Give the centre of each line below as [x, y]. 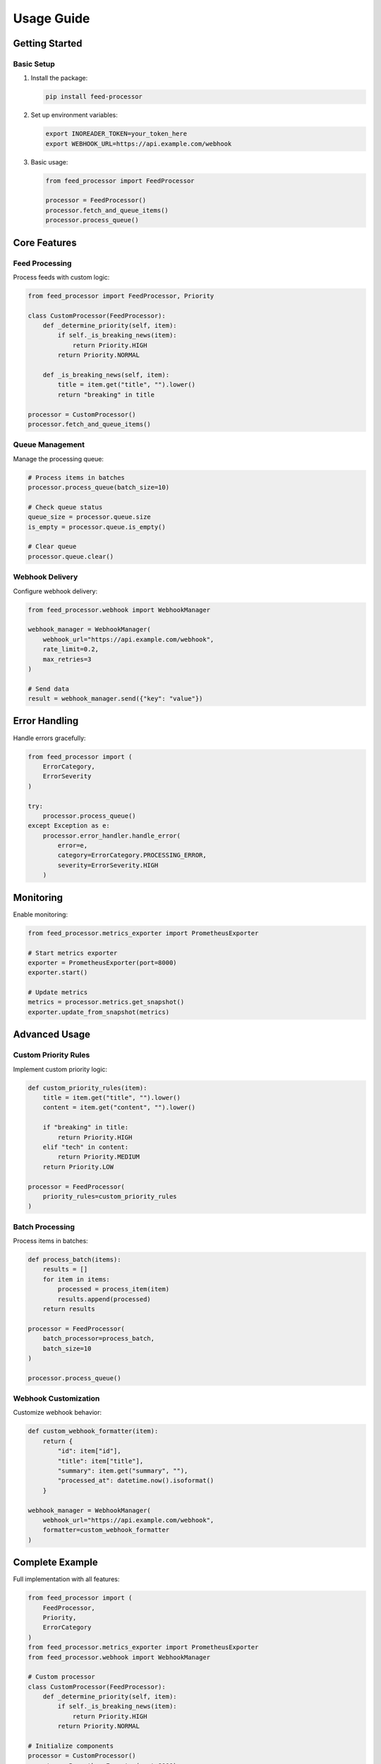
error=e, [73, 846]
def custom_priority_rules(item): [87, 1088]
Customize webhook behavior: [58, 1413]
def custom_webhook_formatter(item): [93, 1431]
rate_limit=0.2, [71, 650]
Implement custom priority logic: [60, 1069]
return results [69, 1309]
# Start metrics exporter [73, 953]
